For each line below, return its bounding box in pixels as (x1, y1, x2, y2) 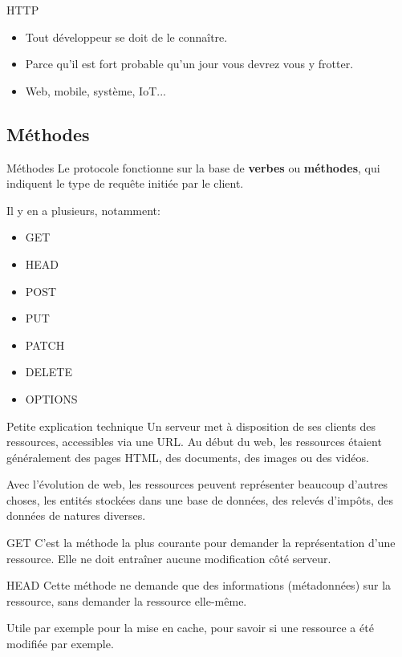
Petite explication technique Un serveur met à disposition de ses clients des (6, 417, 376, 434)
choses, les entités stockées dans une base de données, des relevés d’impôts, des (6, 491, 393, 508)
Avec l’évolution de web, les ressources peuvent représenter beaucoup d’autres (6, 476, 388, 493)
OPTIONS (25, 390, 78, 407)
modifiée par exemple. (6, 635, 114, 652)
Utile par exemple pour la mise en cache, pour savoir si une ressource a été (6, 619, 374, 636)
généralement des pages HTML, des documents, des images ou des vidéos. (6, 448, 369, 465)
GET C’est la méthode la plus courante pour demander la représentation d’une (6, 534, 396, 551)
